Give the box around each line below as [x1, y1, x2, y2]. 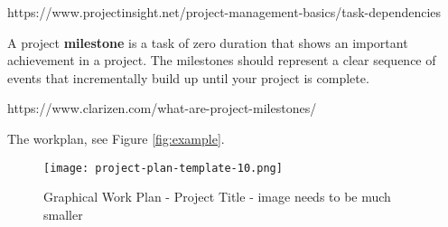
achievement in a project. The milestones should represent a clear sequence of [7, 51, 436, 70]
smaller [43, 204, 83, 223]
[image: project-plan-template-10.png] [43, 161, 283, 175]
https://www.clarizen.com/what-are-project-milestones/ [7, 99, 317, 118]
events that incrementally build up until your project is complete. [7, 68, 369, 87]
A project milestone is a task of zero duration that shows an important [7, 33, 408, 52]
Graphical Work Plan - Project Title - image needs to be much [43, 187, 391, 206]
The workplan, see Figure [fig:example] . [7, 128, 225, 147]
